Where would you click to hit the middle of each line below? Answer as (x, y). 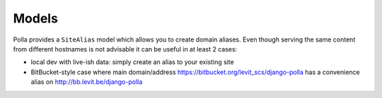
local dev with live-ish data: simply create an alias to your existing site (133, 62)
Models (35, 18)
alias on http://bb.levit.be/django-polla (87, 82)
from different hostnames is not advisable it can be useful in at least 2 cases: (125, 49)
